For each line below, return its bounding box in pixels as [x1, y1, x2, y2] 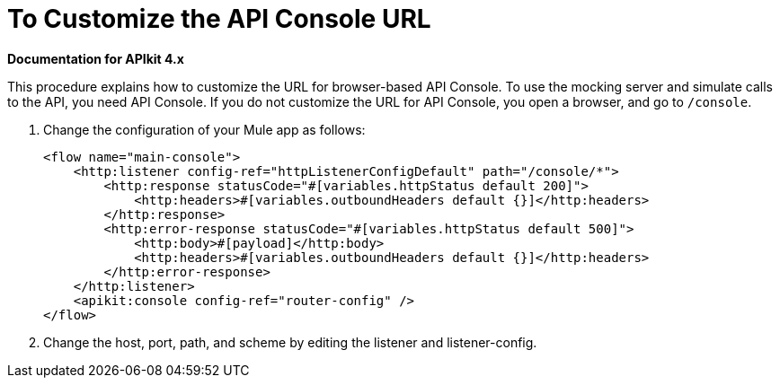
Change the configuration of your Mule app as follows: [43, 121, 366, 137]
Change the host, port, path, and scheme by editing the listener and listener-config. [43, 334, 537, 350]
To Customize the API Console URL [7, 4, 431, 34]
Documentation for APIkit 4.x [7, 50, 184, 66]
